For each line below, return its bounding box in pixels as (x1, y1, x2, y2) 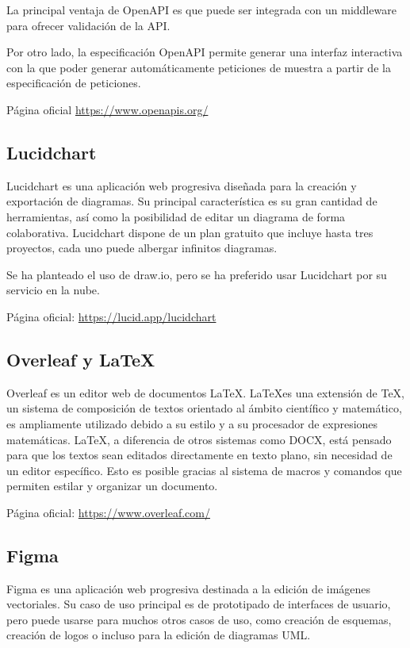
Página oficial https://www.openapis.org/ (6, 101, 209, 117)
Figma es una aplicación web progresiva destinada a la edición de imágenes (6, 580, 371, 596)
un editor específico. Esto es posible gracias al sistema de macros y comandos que (6, 462, 402, 478)
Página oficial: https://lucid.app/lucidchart (6, 308, 216, 324)
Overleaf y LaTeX (6, 347, 155, 371)
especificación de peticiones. (6, 75, 141, 91)
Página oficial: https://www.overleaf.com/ (6, 504, 210, 520)
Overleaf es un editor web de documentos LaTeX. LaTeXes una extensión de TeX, (6, 384, 404, 401)
